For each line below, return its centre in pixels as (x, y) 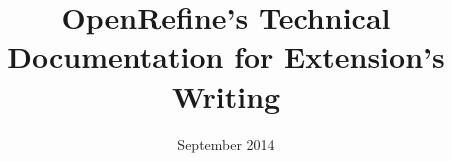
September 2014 (226, 143)
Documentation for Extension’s (226, 56)
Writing (226, 95)
